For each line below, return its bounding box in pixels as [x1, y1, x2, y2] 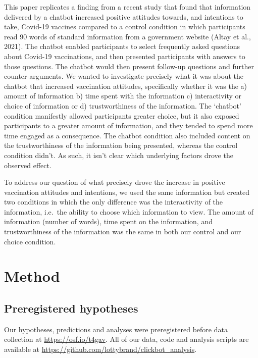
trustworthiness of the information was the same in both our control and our [4, 226, 241, 237]
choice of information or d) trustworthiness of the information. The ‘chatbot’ [4, 100, 241, 111]
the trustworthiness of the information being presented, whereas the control [4, 140, 238, 150]
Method [4, 266, 60, 286]
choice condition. [4, 236, 56, 246]
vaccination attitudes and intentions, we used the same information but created [4, 186, 250, 197]
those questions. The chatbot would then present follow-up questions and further [4, 61, 254, 71]
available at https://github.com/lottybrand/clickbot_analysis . [4, 344, 197, 354]
